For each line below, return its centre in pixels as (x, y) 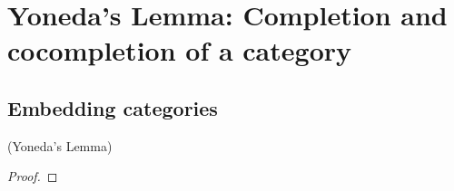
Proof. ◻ (33, 176)
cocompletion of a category (180, 50)
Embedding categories (113, 107)
